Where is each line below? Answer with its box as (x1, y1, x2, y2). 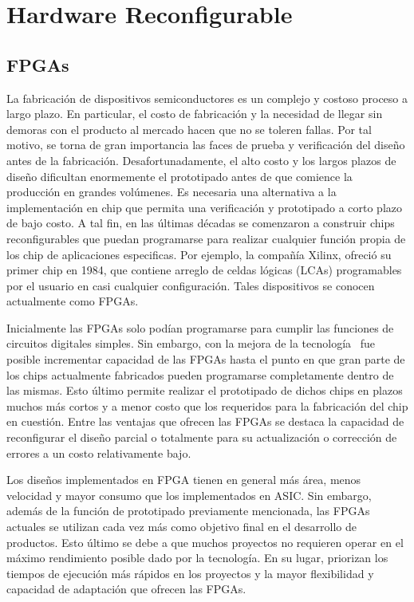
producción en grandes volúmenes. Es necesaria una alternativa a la (6, 183, 337, 200)
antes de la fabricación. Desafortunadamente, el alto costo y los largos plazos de (6, 151, 396, 168)
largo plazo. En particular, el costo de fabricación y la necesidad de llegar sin (6, 105, 383, 122)
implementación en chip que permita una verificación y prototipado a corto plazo (6, 199, 403, 215)
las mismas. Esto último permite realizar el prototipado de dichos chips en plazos (6, 382, 403, 399)
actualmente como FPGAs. (6, 293, 139, 309)
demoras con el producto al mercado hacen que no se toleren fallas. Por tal (6, 120, 372, 137)
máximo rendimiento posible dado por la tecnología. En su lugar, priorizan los (6, 549, 388, 566)
